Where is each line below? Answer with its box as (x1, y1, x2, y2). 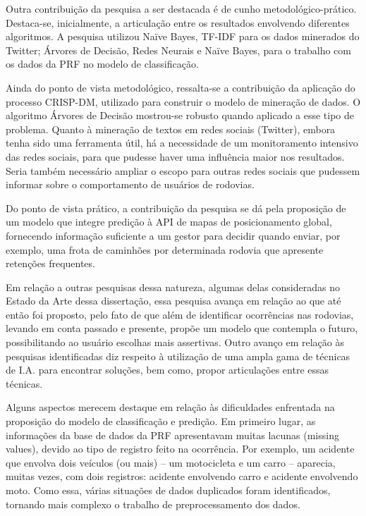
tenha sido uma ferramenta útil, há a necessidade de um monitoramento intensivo (6, 135, 358, 150)
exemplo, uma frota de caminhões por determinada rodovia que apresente (6, 242, 324, 257)
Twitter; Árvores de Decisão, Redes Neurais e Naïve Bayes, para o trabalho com (6, 42, 351, 57)
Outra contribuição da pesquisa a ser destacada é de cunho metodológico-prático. (6, 1, 357, 16)
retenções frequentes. (6, 256, 95, 271)
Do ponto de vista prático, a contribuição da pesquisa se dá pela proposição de (6, 200, 346, 215)
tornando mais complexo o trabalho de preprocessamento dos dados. (6, 496, 300, 511)
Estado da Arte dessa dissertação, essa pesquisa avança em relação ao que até (6, 293, 341, 308)
